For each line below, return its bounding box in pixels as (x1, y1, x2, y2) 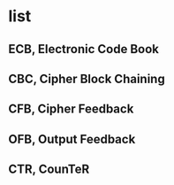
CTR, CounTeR (8, 162, 90, 177)
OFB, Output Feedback (8, 131, 136, 147)
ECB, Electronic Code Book (8, 42, 160, 57)
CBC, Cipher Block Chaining (8, 71, 165, 86)
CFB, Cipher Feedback (8, 102, 134, 117)
